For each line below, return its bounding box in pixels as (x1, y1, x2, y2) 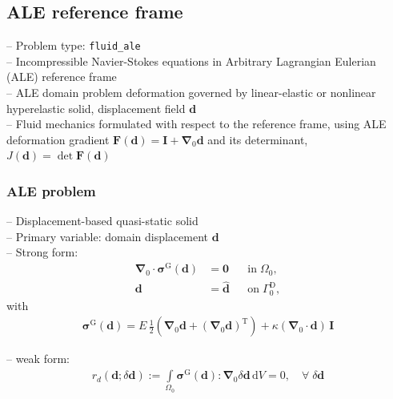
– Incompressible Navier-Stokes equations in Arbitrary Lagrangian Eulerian (6, 52, 376, 69)
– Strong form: (6, 244, 78, 260)
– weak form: (6, 350, 70, 367)
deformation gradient (6, 131, 110, 147)
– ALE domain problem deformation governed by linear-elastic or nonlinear (6, 84, 376, 101)
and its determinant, (207, 131, 308, 147)
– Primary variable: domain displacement (6, 228, 209, 244)
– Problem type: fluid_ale (6, 37, 141, 54)
